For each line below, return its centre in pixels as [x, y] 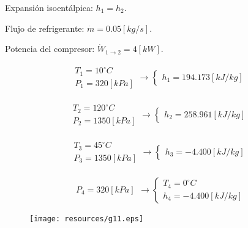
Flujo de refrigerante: [45, 28]
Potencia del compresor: [50, 49]
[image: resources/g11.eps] [87, 219]
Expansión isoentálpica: [49, 7]
